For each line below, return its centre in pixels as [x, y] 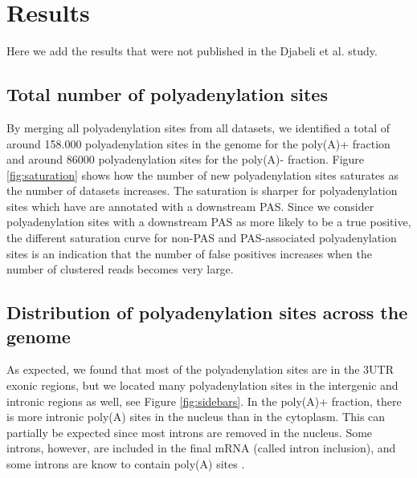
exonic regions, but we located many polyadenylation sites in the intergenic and [202, 385]
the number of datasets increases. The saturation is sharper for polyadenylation [202, 190]
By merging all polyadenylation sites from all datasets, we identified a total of [198, 127]
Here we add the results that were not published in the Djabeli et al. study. [192, 51]
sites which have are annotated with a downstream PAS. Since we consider [190, 206]
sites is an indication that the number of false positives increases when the [189, 253]
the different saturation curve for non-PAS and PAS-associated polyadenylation [202, 238]
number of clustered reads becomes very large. [120, 269]
